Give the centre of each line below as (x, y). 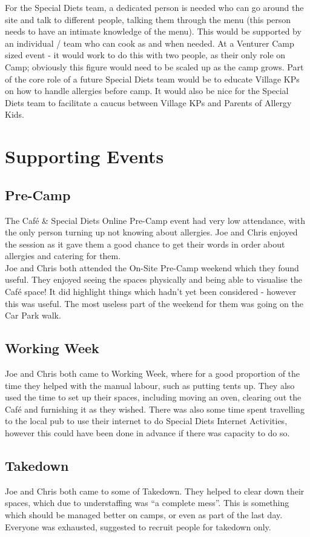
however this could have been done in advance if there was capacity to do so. (147, 433)
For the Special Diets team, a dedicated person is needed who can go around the (154, 7)
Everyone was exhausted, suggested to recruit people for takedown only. (138, 526)
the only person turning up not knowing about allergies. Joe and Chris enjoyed (151, 232)
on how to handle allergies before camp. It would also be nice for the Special (147, 91)
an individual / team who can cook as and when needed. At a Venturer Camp (150, 43)
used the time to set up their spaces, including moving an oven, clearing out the (153, 397)
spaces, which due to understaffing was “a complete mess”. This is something (147, 503)
